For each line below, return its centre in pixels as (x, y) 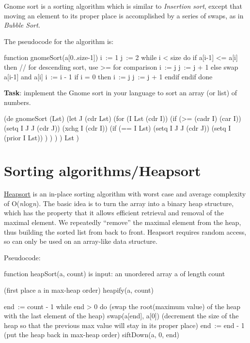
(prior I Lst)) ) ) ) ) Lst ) (41, 137)
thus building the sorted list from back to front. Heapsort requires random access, (125, 231)
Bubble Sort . (22, 25)
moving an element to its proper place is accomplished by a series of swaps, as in (124, 15)
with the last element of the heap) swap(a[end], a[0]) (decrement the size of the (121, 316)
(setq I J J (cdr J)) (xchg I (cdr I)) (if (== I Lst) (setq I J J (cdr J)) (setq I (117, 127)
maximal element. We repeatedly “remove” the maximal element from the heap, (123, 222)
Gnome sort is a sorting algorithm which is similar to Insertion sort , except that (123, 6)
